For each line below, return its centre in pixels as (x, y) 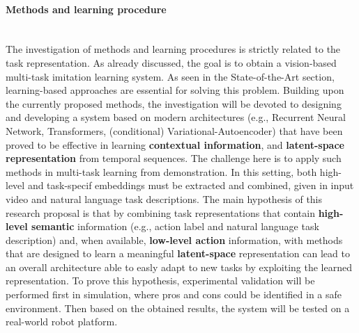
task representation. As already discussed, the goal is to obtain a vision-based (171, 62)
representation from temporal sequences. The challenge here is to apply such (174, 158)
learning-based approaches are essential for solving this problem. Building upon (175, 90)
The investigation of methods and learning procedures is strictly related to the (173, 49)
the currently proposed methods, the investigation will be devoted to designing (174, 103)
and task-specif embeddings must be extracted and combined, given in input (191, 185)
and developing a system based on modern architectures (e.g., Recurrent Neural (176, 117)
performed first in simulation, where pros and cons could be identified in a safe (174, 294)
